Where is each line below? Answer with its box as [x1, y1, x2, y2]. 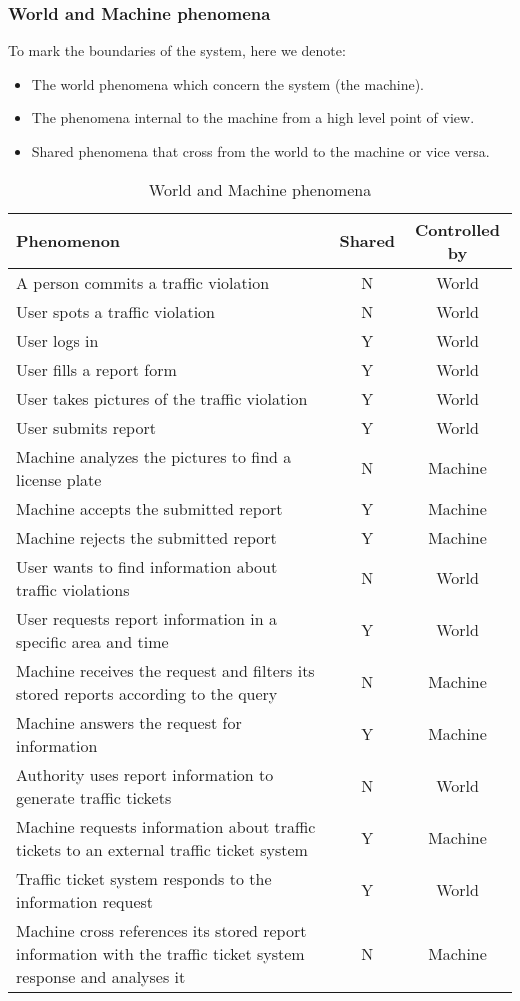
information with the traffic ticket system [16, 941, 305, 965]
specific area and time [16, 629, 169, 653]
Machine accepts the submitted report [16, 496, 283, 520]
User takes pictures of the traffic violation [16, 386, 308, 410]
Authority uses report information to [16, 762, 274, 786]
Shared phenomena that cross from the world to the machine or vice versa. [31, 141, 490, 161]
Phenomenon [16, 229, 121, 253]
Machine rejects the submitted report [16, 525, 277, 549]
